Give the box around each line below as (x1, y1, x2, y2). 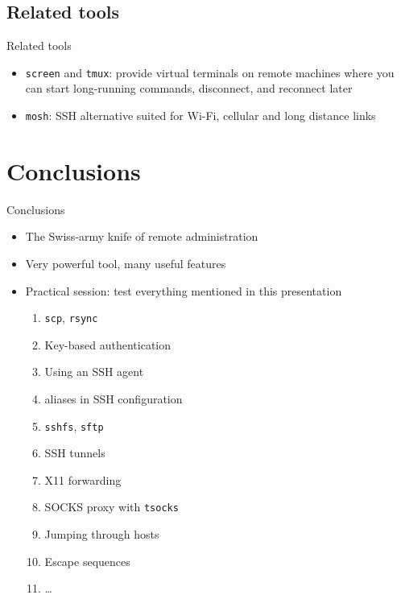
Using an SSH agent (44, 363, 144, 380)
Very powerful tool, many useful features (25, 255, 226, 272)
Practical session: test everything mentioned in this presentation (25, 282, 342, 299)
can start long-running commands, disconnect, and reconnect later (25, 80, 353, 97)
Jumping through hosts (44, 526, 159, 543)
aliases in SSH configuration (44, 390, 183, 407)
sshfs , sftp (44, 417, 104, 434)
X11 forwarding (44, 471, 122, 488)
